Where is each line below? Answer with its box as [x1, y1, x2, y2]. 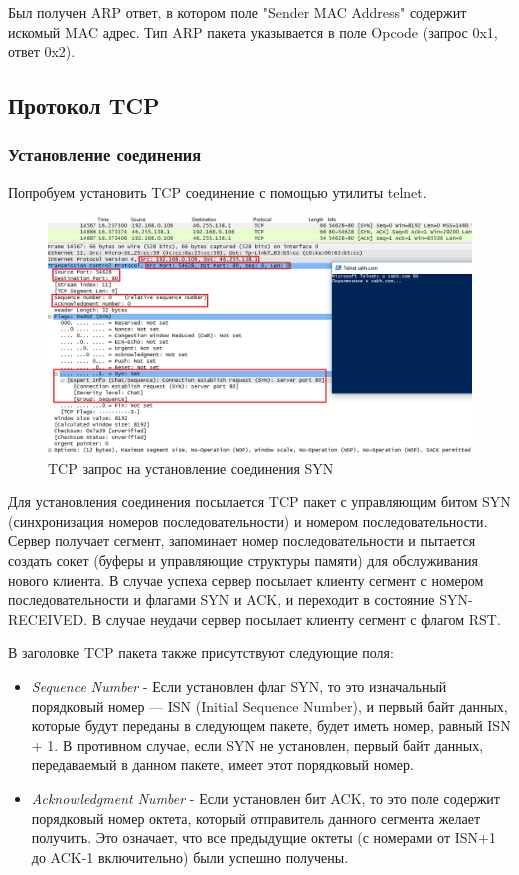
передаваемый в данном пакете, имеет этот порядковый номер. [31, 754, 414, 775]
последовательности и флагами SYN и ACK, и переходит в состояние [8, 589, 435, 610]
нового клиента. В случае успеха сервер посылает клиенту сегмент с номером [8, 569, 484, 590]
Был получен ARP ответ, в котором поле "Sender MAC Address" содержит [8, 2, 467, 22]
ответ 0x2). [8, 41, 76, 62]
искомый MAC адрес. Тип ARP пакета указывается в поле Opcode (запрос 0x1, [8, 21, 498, 42]
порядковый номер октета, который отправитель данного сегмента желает [31, 807, 481, 828]
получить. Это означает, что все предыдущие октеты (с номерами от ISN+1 [31, 827, 496, 848]
